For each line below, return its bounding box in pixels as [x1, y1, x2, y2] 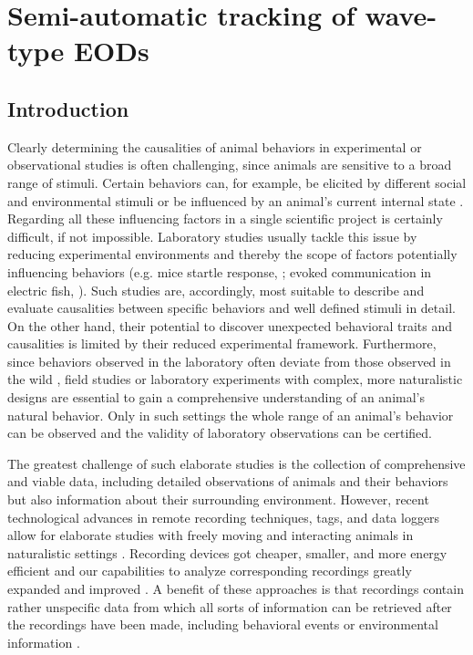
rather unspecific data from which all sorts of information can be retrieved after [7, 597, 452, 616]
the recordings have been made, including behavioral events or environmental [7, 615, 438, 634]
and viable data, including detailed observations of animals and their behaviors [7, 472, 448, 491]
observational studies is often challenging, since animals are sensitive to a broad [7, 155, 452, 174]
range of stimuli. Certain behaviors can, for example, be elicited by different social [7, 172, 467, 192]
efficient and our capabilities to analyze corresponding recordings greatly [7, 561, 412, 580]
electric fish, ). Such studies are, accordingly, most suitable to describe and [7, 280, 425, 299]
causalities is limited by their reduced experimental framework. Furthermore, [7, 334, 437, 353]
